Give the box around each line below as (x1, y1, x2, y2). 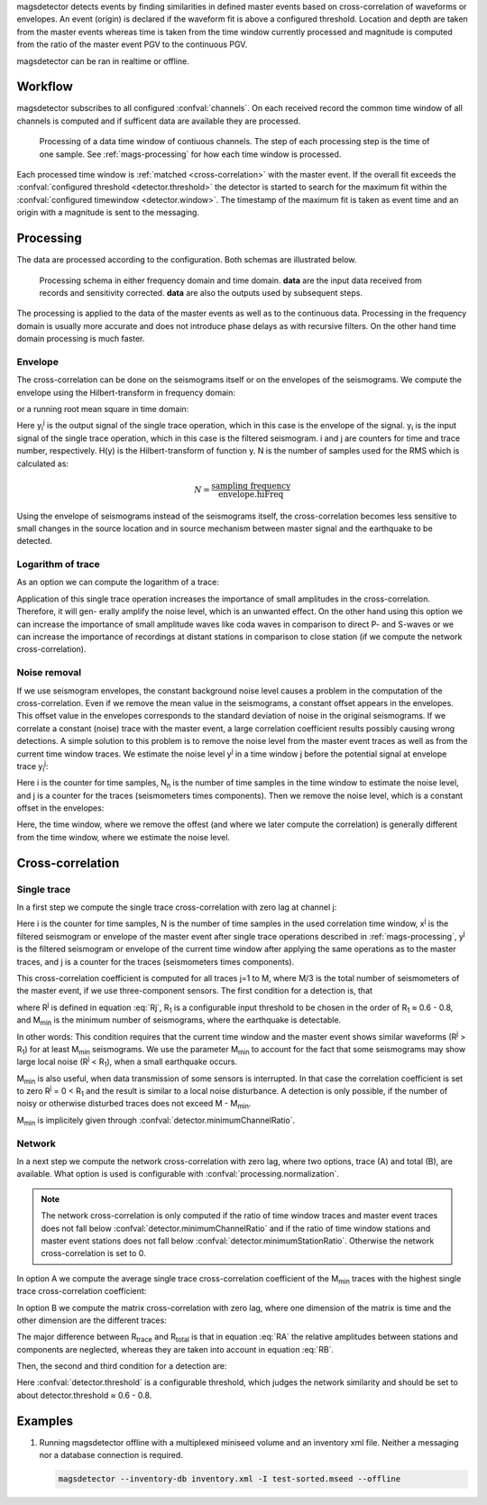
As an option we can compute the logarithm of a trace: (16, 577, 220, 588)
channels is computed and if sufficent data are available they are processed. (16, 115, 301, 126)
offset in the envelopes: (16, 803, 105, 813)
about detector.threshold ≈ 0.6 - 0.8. (16, 1390, 152, 1400)
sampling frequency (211, 481, 291, 491)
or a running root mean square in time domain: (16, 403, 189, 414)
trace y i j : (16, 759, 49, 774)
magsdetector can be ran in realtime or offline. (16, 55, 189, 67)
